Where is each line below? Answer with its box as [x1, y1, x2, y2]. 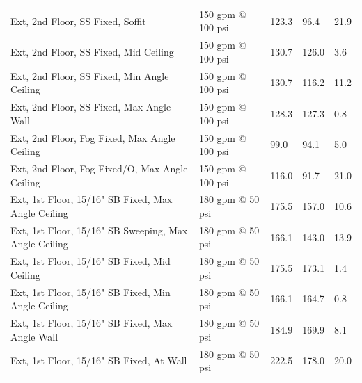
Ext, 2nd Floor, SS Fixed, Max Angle [10, 99, 171, 114]
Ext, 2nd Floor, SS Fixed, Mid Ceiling [10, 44, 174, 58]
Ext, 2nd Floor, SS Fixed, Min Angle [10, 68, 169, 83]
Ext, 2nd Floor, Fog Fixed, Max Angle [10, 130, 175, 145]
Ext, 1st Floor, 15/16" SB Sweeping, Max [10, 222, 188, 237]
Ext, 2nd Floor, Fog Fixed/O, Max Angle [10, 161, 188, 175]
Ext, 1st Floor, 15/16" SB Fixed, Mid [10, 254, 171, 268]
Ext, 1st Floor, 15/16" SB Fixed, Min [10, 284, 171, 299]
